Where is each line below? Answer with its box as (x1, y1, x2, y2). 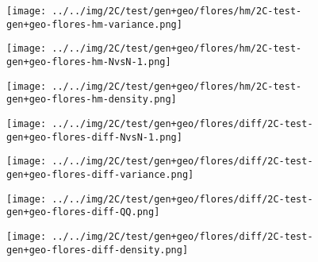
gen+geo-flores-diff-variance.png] (6, 168, 194, 180)
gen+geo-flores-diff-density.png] (6, 244, 189, 256)
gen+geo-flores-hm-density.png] (6, 94, 177, 106)
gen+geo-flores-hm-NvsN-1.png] (6, 56, 171, 67)
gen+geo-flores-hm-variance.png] (6, 18, 182, 30)
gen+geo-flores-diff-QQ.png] (6, 206, 160, 218)
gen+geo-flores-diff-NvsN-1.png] (6, 131, 182, 143)
